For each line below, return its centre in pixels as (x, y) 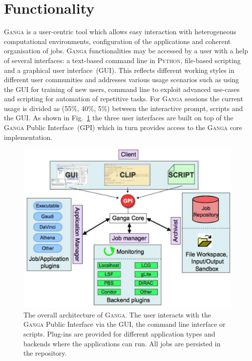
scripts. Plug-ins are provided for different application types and (119, 333)
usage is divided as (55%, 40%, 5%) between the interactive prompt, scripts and (124, 108)
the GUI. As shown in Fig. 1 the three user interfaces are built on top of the (119, 118)
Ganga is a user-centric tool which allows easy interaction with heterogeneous (120, 32)
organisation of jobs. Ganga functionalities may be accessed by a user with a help (126, 51)
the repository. (45, 353)
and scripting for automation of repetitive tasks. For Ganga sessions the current (124, 99)
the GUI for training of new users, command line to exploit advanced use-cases (122, 89)
